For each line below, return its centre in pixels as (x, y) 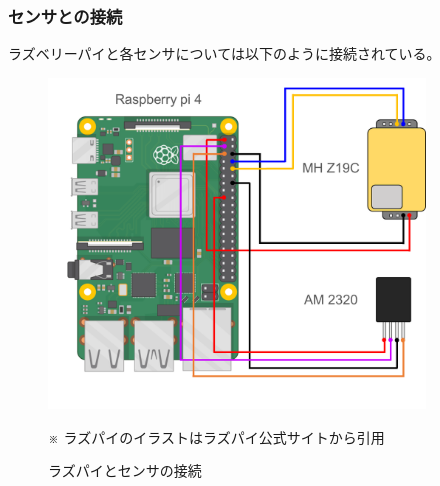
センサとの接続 (65, 15)
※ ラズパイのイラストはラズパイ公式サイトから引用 (216, 436)
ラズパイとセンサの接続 (125, 470)
